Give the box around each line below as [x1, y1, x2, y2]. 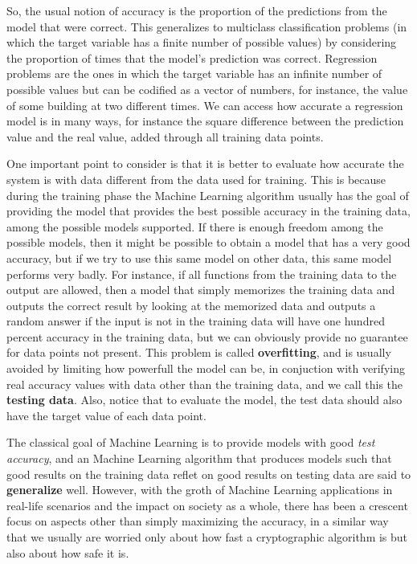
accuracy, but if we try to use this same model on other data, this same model [6, 249, 392, 266]
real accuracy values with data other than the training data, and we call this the [6, 375, 403, 392]
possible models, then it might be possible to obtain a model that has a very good [6, 234, 411, 251]
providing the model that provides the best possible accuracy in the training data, [6, 202, 411, 219]
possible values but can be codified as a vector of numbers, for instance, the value [6, 80, 408, 97]
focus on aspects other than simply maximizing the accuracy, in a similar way [6, 513, 389, 529]
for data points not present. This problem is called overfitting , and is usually [6, 344, 391, 361]
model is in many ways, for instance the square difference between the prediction [6, 112, 404, 129]
